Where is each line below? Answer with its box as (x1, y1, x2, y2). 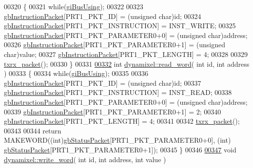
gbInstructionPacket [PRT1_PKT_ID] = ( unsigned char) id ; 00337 (4, 77, 201, 88)
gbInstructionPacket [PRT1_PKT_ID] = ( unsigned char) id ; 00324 (4, 11, 201, 21)
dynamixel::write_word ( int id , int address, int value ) (4, 154, 166, 164)
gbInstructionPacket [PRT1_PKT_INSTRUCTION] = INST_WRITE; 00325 (4, 20, 236, 31)
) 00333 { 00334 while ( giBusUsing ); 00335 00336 (4, 68, 148, 78)
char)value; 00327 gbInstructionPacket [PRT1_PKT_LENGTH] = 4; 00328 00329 (4, 49, 248, 59)
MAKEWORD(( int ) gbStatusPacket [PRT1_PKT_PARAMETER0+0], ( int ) (4, 135, 231, 145)
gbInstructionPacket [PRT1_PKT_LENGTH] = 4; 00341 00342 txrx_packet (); (4, 116, 240, 126)
